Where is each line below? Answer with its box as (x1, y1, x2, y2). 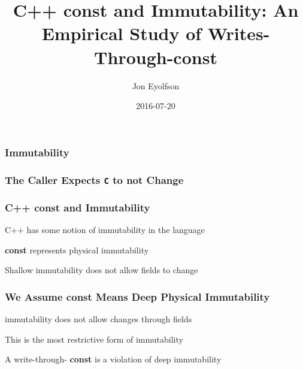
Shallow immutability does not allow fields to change (5, 264, 198, 276)
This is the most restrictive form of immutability (5, 332, 183, 345)
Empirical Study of (41, 21, 202, 46)
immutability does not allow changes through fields (5, 313, 192, 325)
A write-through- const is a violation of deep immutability (5, 353, 222, 365)
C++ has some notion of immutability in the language (5, 223, 205, 236)
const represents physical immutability (5, 243, 149, 256)
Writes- (207, 21, 270, 46)
